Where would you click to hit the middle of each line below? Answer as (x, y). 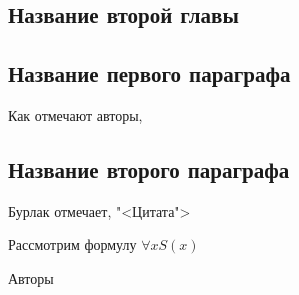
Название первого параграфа (149, 73)
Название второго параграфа (149, 168)
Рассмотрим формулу (72, 244)
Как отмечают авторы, (75, 114)
